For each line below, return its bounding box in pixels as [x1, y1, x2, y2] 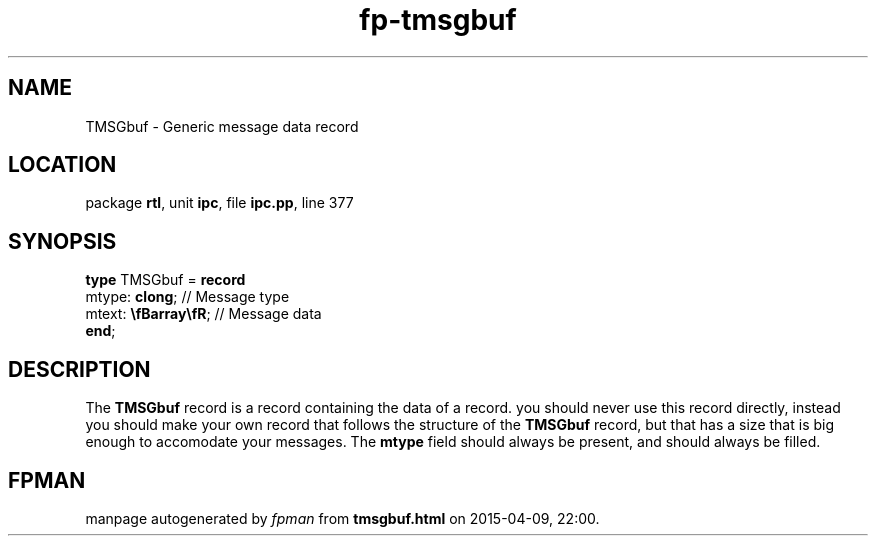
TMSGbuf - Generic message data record [85, 117, 359, 135]
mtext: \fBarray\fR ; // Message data [85, 305, 322, 323]
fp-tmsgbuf [359, 3, 517, 37]
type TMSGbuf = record [85, 271, 246, 289]
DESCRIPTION [8, 356, 151, 382]
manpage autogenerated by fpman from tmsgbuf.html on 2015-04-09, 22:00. [85, 509, 600, 527]
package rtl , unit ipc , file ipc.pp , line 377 [85, 194, 354, 212]
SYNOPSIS [8, 228, 117, 254]
